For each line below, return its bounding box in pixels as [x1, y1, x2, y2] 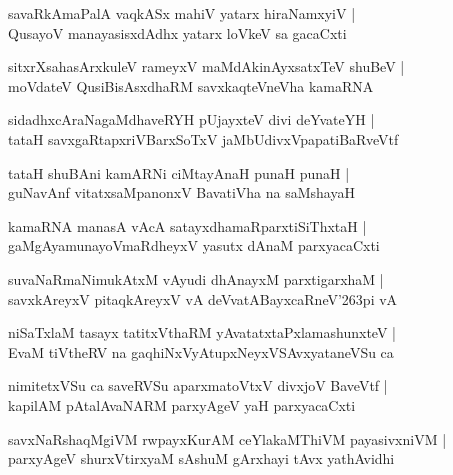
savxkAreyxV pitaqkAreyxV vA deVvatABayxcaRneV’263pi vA [8, 288, 398, 309]
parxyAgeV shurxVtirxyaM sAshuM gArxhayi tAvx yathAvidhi [8, 448, 395, 469]
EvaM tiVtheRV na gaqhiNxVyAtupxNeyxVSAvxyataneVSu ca [8, 341, 394, 362]
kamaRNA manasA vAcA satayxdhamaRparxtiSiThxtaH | [8, 215, 367, 236]
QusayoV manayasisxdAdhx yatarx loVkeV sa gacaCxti [8, 22, 347, 43]
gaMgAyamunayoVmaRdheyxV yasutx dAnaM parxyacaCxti [8, 235, 380, 256]
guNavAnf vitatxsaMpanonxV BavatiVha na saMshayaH [8, 182, 355, 203]
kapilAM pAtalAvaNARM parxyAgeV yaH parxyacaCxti [8, 394, 356, 415]
